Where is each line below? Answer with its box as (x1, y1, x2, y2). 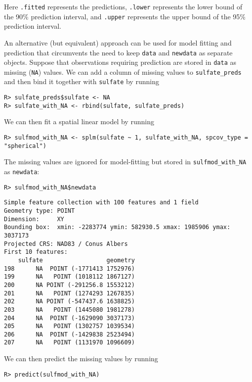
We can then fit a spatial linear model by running (4, 116, 154, 127)
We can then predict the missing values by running (4, 353, 158, 364)
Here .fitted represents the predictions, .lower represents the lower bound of (4, 1, 243, 11)
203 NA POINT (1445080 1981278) (4, 306, 135, 313)
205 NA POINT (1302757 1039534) (4, 323, 135, 330)
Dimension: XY (4, 215, 64, 223)
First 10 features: (4, 248, 68, 256)
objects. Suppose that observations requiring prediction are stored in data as (4, 57, 236, 67)
